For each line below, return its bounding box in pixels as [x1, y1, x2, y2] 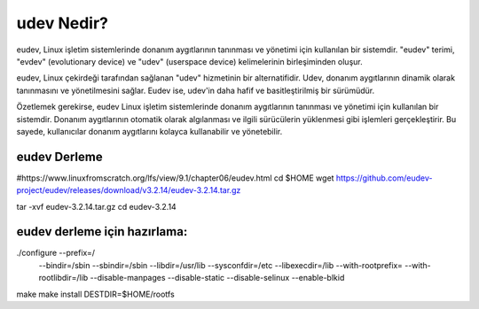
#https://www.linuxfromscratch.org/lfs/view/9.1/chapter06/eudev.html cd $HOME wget [16, 173, 334, 183]
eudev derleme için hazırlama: [16, 224, 188, 239]
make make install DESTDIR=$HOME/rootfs [16, 289, 175, 299]
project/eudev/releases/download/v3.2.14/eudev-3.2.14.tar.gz [16, 185, 241, 196]
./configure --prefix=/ [16, 248, 96, 259]
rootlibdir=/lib [38, 273, 89, 283]
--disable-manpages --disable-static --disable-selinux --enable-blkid [90, 273, 345, 283]
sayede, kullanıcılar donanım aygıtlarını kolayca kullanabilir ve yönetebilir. [16, 126, 283, 136]
